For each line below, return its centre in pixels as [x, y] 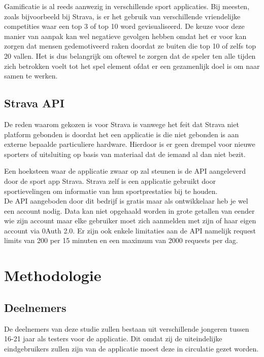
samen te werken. [31, 76]
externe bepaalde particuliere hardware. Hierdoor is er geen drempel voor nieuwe [130, 144]
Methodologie [53, 275]
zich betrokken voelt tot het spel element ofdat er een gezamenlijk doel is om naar [132, 66]
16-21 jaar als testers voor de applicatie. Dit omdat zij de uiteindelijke [113, 339]
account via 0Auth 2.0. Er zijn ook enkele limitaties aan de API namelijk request [130, 230]
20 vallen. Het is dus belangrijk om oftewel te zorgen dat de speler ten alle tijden [130, 55]
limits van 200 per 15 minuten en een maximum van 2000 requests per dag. [121, 240]
